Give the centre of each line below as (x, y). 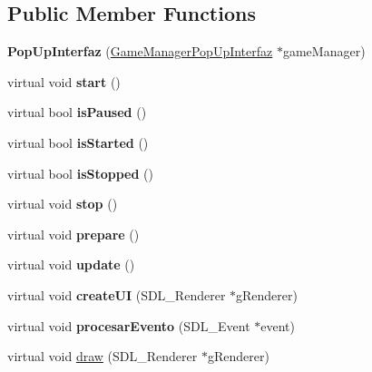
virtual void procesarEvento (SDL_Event (129, 325)
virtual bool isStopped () (80, 173)
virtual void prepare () (73, 234)
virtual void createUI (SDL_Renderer (117, 294)
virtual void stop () (63, 204)
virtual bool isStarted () (78, 142)
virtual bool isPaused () (77, 112)
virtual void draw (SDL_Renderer (103, 356)
